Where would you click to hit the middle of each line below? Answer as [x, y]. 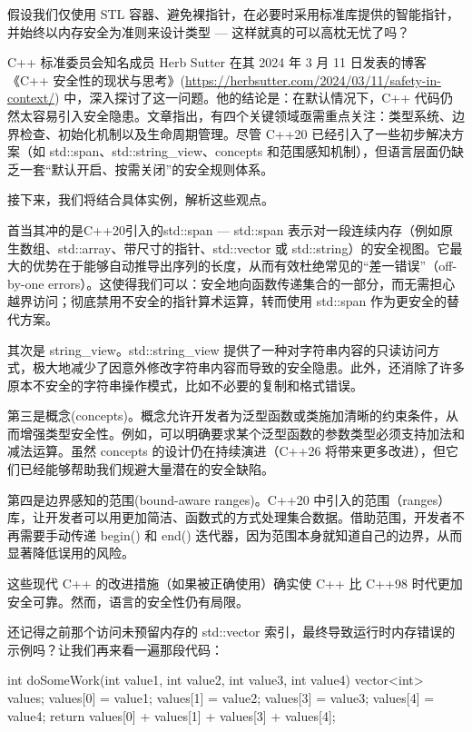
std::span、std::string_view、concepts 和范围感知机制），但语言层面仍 [250, 151]
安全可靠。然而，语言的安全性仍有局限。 [128, 601]
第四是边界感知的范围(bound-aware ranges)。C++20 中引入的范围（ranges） [229, 499]
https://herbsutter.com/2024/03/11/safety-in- [313, 79]
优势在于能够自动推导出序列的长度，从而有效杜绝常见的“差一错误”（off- [245, 266]
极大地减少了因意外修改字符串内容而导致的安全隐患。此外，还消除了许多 [248, 367]
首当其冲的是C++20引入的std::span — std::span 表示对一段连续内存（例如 [224, 229]
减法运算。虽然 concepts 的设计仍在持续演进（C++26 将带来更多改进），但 [227, 451]
